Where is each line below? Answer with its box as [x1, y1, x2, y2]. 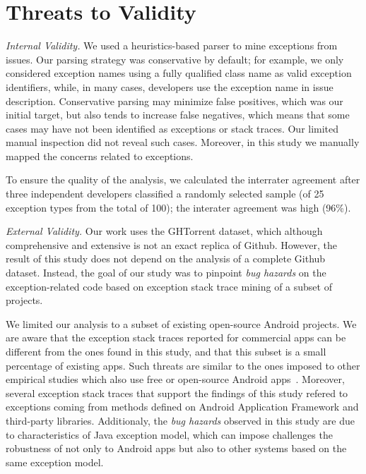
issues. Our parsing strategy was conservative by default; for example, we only [6, 51, 344, 66]
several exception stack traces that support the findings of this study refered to [6, 385, 348, 400]
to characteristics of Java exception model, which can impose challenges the [6, 427, 333, 442]
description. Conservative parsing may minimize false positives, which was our [6, 93, 343, 108]
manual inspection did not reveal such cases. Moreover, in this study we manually [6, 135, 360, 150]
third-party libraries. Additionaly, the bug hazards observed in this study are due [6, 413, 355, 427]
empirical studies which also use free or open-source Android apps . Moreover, [6, 372, 345, 387]
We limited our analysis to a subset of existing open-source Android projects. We [6, 316, 357, 331]
